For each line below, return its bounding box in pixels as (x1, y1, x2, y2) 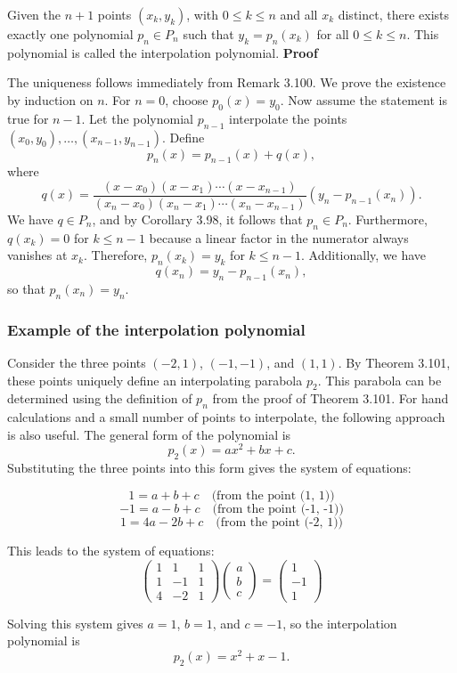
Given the (7, 5, 61, 23)
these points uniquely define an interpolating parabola (7, 370, 303, 389)
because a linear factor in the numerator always (149, 228, 409, 247)
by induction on (7, 90, 94, 109)
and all (280, 5, 318, 23)
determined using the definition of (7, 389, 192, 408)
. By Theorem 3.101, (338, 353, 451, 372)
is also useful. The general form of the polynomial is (7, 425, 291, 443)
